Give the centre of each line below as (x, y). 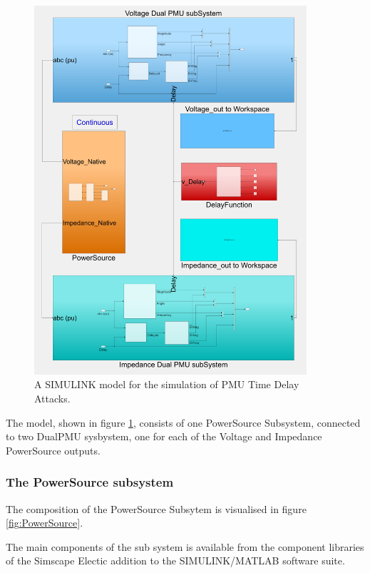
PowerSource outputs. (53, 450)
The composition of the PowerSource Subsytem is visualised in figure (156, 508)
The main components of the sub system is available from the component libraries (185, 546)
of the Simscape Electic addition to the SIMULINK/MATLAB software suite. (175, 561)
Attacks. (52, 399)
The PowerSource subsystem (90, 482)
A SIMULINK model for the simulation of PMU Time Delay (167, 384)
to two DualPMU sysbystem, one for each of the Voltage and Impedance (164, 436)
